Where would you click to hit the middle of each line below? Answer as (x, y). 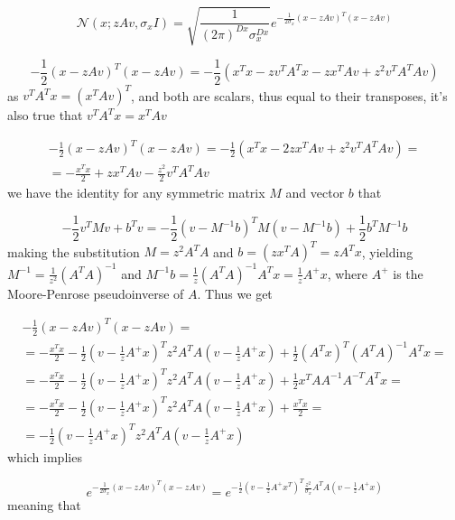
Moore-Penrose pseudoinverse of (96, 293)
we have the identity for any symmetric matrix (136, 193)
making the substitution (74, 251)
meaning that (44, 504)
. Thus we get (235, 293)
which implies (45, 456)
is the (408, 273)
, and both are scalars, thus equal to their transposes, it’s (289, 95)
